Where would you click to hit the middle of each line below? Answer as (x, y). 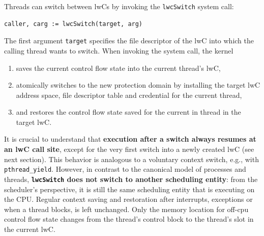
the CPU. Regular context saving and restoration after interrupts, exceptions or (128, 199)
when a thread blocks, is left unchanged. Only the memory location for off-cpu (126, 209)
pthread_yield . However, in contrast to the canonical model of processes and (125, 169)
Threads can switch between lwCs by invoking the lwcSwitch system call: (119, 6)
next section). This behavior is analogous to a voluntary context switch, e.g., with (131, 159)
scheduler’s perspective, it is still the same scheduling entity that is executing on (129, 189)
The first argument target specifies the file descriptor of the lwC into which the (129, 41)
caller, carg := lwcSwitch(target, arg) (74, 24)
